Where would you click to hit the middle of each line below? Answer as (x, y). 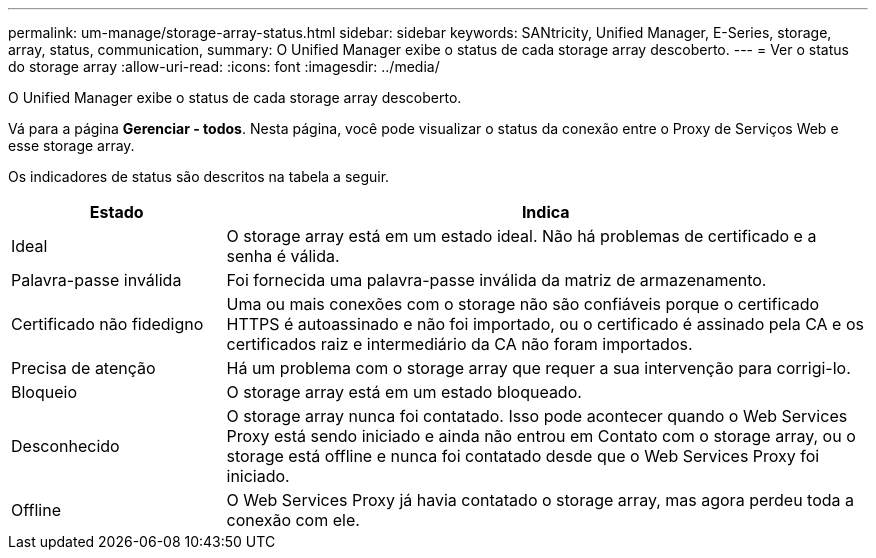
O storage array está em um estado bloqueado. (404, 392)
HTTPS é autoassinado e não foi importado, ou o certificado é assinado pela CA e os (545, 324)
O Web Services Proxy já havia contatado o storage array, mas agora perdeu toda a (540, 500)
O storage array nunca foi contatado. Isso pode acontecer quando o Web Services (537, 416)
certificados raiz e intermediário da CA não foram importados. (459, 344)
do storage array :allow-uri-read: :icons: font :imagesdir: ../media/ (224, 66)
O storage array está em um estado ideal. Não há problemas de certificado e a (521, 236)
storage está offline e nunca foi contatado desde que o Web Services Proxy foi (523, 456)
